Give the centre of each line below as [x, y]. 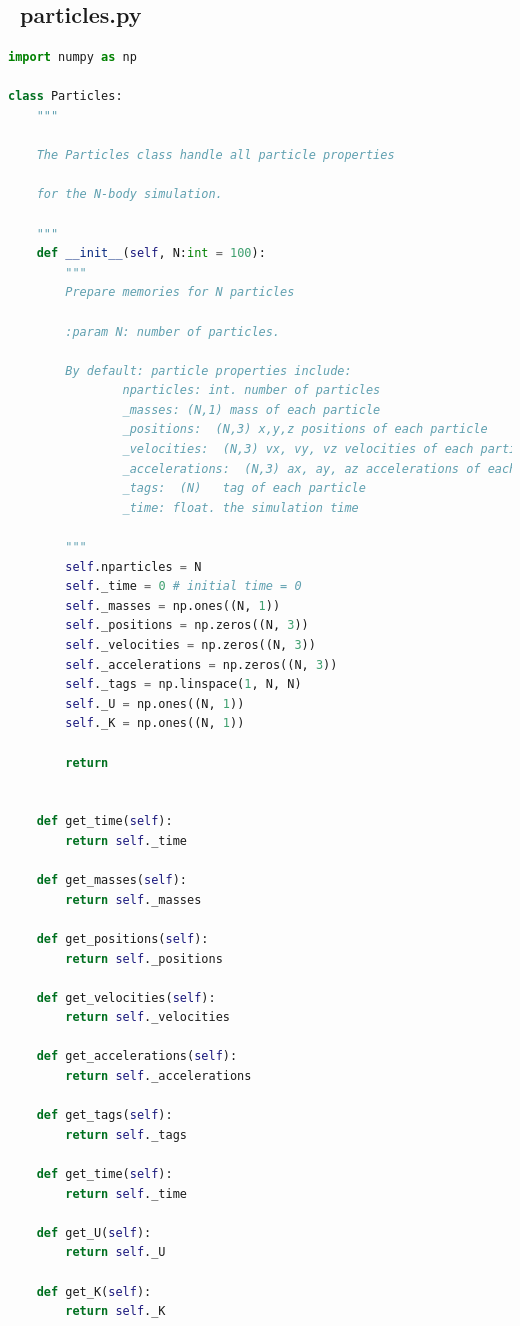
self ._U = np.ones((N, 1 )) [155, 703]
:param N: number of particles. [173, 331]
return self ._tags [126, 1134]
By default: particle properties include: [208, 370]
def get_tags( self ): [104, 1115]
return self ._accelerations [158, 1076]
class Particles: [65, 96]
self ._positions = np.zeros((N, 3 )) [187, 625]
